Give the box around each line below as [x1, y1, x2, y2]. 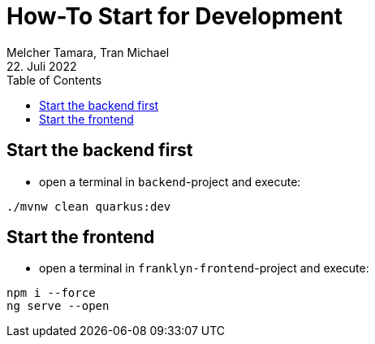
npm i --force [6, 286, 96, 300]
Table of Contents [6, 72, 102, 87]
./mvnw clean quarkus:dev [6, 199, 171, 213]
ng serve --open [6, 299, 110, 313]
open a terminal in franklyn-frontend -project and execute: [39, 261, 369, 276]
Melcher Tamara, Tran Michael [6, 45, 170, 59]
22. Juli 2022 [6, 59, 77, 73]
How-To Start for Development [6, 2, 343, 30]
